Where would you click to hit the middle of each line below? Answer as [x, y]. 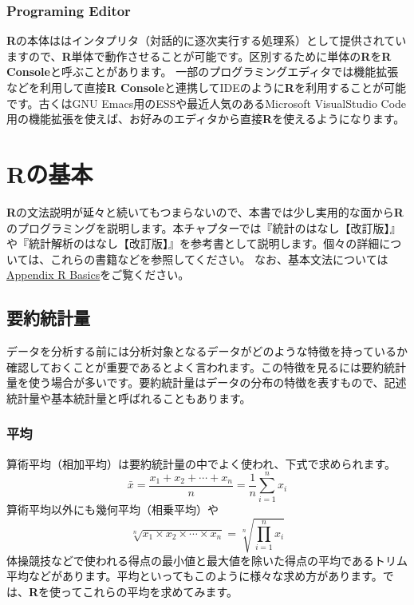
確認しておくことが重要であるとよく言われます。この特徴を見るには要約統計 [206, 366]
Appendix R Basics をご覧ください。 [98, 275]
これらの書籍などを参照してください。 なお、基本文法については [219, 259]
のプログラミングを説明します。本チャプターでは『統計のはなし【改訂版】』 [204, 227]
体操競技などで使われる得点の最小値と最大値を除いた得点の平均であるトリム [207, 560]
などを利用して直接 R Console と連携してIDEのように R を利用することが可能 [206, 87]
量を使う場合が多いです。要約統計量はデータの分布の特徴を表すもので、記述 [207, 382]
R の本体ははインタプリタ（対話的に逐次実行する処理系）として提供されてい [207, 40]
